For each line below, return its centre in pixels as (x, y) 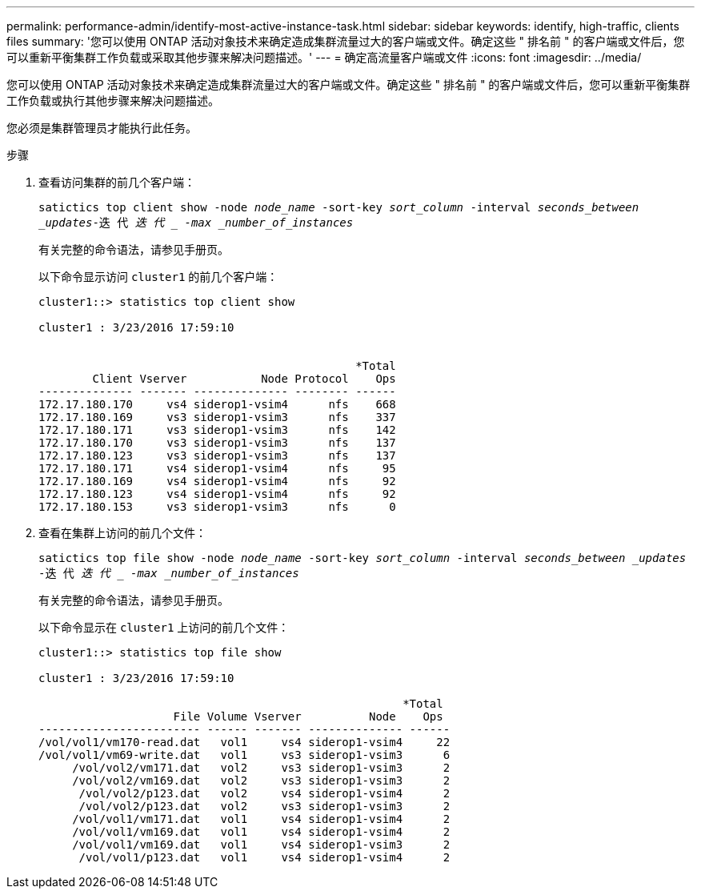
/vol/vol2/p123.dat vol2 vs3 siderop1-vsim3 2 (264, 806)
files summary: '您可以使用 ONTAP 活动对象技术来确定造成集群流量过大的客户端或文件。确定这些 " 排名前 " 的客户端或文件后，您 (346, 41)
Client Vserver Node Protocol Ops (244, 379)
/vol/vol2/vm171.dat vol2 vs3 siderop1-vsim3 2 (261, 768)
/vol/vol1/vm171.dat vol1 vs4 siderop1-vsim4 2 (261, 819)
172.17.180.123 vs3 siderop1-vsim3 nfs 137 (217, 456)
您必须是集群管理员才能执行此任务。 (102, 128)
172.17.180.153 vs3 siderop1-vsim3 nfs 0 (217, 507)
